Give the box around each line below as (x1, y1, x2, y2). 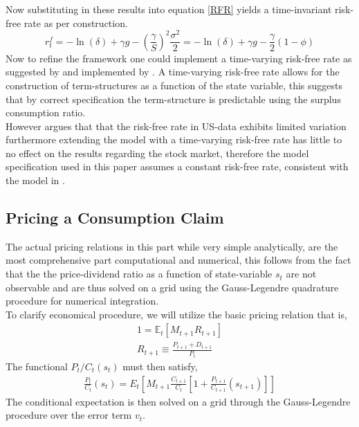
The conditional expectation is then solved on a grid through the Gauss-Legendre (6, 394, 351, 408)
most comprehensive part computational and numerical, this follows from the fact (6, 253, 351, 267)
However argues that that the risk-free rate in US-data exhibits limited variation (6, 118, 347, 133)
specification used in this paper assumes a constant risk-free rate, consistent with (6, 159, 349, 174)
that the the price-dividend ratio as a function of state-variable (6, 266, 273, 281)
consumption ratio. (6, 105, 86, 120)
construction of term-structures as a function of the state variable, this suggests (6, 78, 342, 92)
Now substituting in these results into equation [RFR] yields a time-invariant (6, 2, 332, 16)
